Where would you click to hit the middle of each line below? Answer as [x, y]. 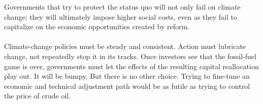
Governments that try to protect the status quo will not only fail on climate [122, 7]
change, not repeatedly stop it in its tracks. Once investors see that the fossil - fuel [130, 56]
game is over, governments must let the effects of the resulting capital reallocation [131, 66]
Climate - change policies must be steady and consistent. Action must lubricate [125, 46]
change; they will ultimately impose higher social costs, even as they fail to [121, 16]
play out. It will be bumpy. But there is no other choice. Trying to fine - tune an [127, 76]
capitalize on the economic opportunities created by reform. [97, 27]
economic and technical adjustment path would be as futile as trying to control [127, 86]
